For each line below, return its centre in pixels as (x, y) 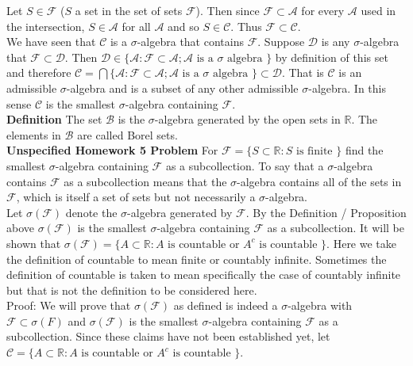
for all (136, 26)
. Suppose (281, 42)
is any (336, 42)
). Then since (228, 10)
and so (183, 26)
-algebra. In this (347, 88)
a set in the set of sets (129, 10)
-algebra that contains (190, 42)
